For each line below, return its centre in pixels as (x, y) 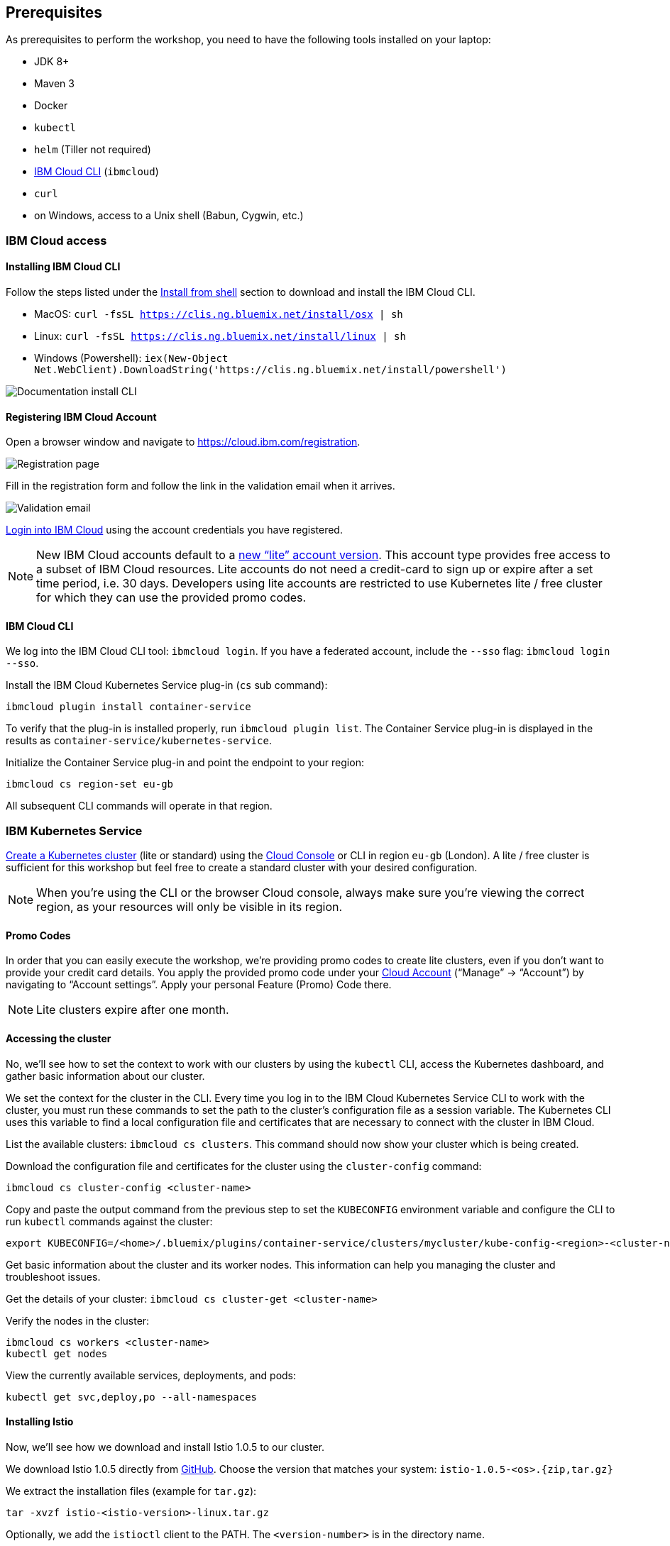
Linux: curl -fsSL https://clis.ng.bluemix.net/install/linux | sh (220, 336)
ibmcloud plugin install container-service (128, 707)
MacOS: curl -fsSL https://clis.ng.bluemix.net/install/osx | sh (219, 314)
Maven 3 (54, 84)
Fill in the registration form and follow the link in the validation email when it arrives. (201, 486)
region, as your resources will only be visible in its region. (190, 907)
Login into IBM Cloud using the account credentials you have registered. (174, 530)
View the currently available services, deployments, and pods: (151, 1375)
